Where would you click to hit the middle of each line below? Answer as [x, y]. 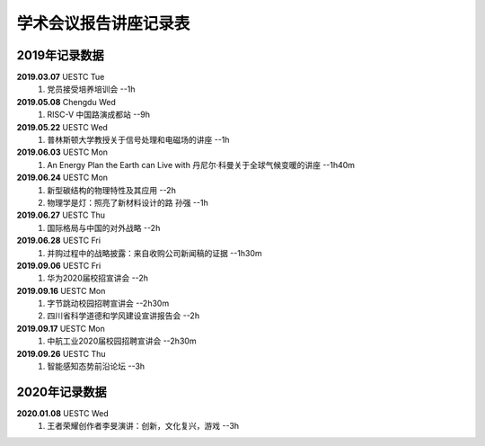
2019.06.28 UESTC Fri [59, 241]
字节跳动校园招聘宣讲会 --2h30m [108, 303]
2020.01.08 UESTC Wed [62, 413]
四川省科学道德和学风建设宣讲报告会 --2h [123, 316]
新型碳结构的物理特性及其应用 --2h [112, 190]
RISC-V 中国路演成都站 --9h [99, 115]
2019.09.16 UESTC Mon [61, 290]
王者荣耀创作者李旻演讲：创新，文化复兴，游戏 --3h [143, 426]
